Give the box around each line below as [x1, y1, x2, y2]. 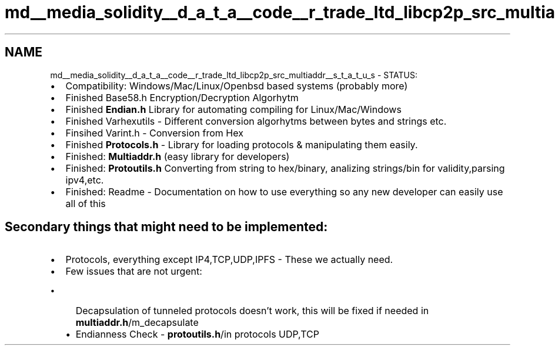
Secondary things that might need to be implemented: [5, 219, 328, 235]
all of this [65, 197, 106, 209]
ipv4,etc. [65, 174, 104, 186]
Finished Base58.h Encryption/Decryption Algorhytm [65, 91, 299, 104]
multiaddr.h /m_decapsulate [75, 316, 199, 329]
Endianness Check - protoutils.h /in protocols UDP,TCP [75, 328, 319, 341]
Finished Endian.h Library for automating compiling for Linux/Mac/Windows [65, 103, 402, 115]
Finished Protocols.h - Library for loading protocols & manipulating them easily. [65, 138, 418, 151]
